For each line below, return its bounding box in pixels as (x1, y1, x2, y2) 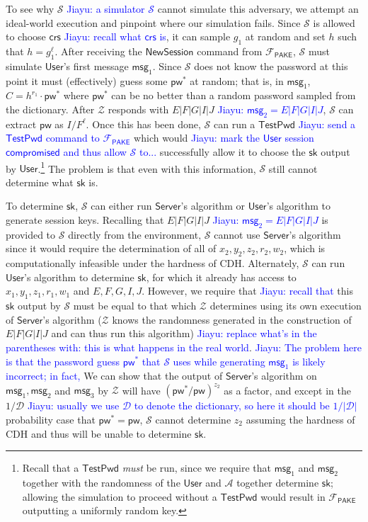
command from (197, 43, 263, 58)
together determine (236, 475, 319, 489)
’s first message (63, 58, 129, 73)
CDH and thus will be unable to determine (6, 426, 192, 441)
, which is (284, 241, 326, 256)
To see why (6, 1, 54, 16)
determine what (6, 174, 74, 189)
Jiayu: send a (298, 116, 356, 131)
